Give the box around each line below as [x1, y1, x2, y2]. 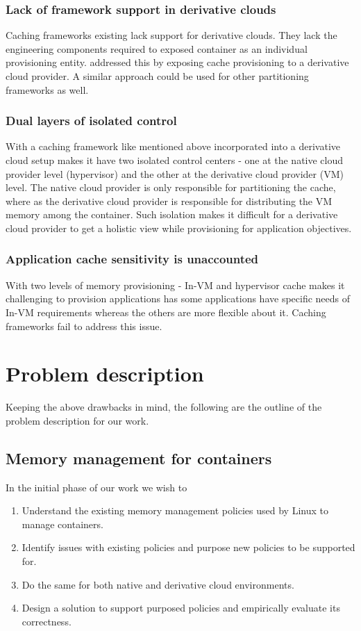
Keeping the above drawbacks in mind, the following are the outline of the [6, 400, 322, 414]
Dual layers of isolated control [6, 112, 177, 129]
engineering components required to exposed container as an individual [6, 41, 308, 56]
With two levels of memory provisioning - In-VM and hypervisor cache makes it [6, 277, 345, 292]
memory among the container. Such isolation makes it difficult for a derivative [6, 207, 338, 222]
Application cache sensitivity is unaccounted [6, 250, 259, 268]
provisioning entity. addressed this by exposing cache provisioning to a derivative [6, 55, 349, 69]
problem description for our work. [6, 413, 149, 427]
